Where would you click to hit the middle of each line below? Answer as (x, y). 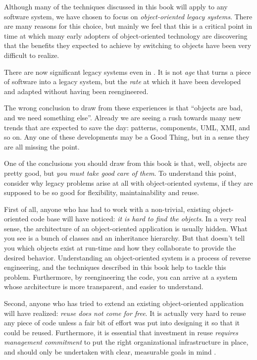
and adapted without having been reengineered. (76, 91)
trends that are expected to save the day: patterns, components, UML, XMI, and (127, 127)
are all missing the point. (42, 146)
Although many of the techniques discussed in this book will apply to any (116, 6)
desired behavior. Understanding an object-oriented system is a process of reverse (127, 257)
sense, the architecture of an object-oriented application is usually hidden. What (126, 228)
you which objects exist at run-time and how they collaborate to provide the (120, 248)
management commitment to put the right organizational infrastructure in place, (126, 342)
